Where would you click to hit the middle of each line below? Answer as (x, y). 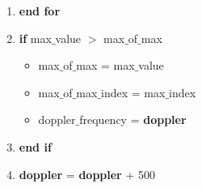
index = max (133, 92)
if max (35, 38)
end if (35, 146)
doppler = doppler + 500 (87, 174)
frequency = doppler (133, 120)
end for (40, 11)
